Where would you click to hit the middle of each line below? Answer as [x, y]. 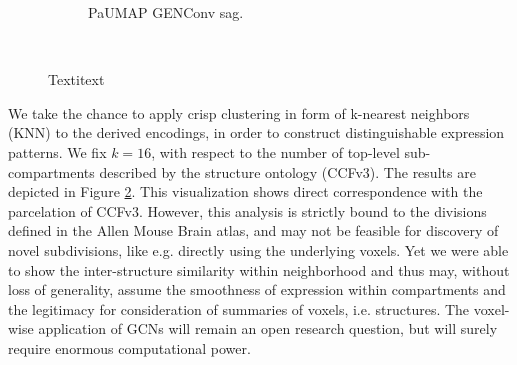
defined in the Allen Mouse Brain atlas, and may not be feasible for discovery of [253, 230]
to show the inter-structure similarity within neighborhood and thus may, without [259, 269]
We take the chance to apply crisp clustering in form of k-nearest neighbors [239, 112]
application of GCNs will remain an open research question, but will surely [268, 328]
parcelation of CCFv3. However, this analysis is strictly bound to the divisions [247, 210]
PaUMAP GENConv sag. [166, 12]
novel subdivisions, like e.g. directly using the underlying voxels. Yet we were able [258, 249]
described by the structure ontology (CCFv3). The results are [287, 171]
